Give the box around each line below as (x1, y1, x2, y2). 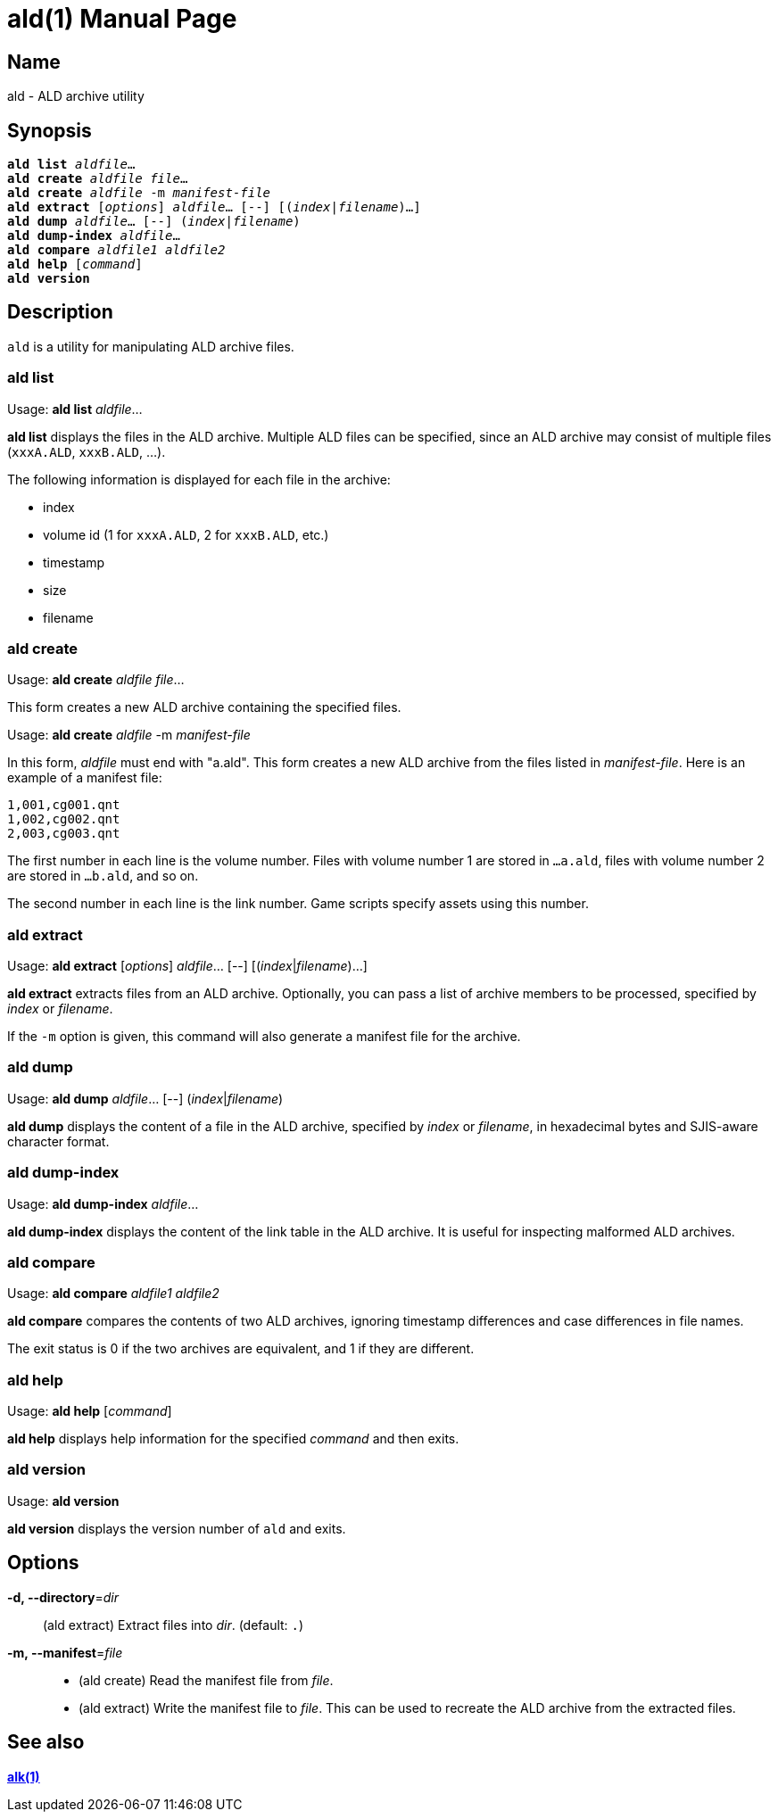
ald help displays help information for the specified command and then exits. (7, 1431, 459, 1447)
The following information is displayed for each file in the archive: (7, 471, 391, 487)
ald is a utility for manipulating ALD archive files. (7, 338, 294, 354)
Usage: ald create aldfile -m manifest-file (7, 727, 251, 743)
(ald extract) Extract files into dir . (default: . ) (43, 1616, 304, 1633)
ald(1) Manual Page (7, 4, 237, 34)
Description (7, 301, 113, 324)
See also (7, 1731, 85, 1754)
